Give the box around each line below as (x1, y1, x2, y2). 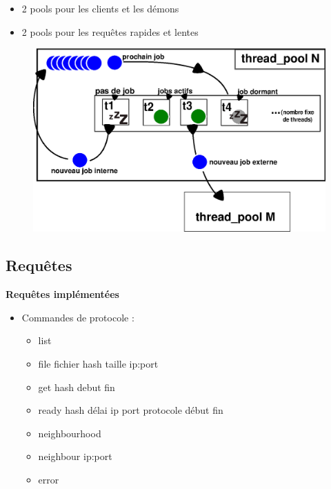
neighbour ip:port (38, 449, 112, 463)
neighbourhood (38, 426, 101, 440)
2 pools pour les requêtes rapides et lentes (21, 24, 199, 39)
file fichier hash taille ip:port (38, 357, 159, 370)
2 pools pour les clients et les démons (21, 1, 179, 15)
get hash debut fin (38, 379, 115, 394)
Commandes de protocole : (21, 310, 134, 324)
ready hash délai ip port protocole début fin (38, 403, 223, 417)
